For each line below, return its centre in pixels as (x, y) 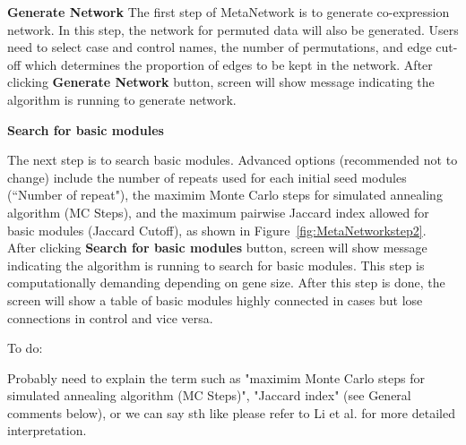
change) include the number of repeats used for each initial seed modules (207, 177)
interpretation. (47, 430)
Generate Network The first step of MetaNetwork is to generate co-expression (229, 12)
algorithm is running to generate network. (122, 99)
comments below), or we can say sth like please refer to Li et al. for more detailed (231, 412)
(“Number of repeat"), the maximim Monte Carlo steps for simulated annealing (225, 195)
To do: (25, 348)
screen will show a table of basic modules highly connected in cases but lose (215, 300)
